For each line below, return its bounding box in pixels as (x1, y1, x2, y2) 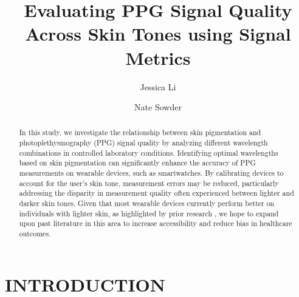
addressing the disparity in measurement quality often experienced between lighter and (19, 188, 294, 198)
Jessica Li (140, 80, 176, 93)
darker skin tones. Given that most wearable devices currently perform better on (19, 198, 275, 209)
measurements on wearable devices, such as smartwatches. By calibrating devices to (19, 168, 284, 178)
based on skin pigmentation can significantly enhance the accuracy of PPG (19, 158, 256, 168)
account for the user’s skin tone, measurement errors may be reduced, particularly (19, 178, 279, 188)
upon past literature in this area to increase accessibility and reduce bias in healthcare (19, 218, 292, 229)
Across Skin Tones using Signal (25, 21, 291, 46)
